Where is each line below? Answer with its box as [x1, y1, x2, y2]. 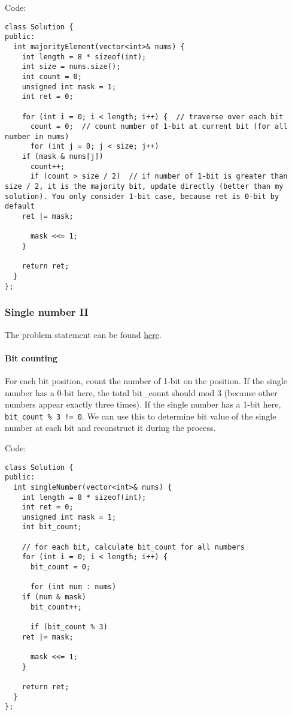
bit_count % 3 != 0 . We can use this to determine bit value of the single [5, 409, 276, 422]
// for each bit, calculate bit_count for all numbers [22, 542, 245, 551]
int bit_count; [22, 523, 82, 532]
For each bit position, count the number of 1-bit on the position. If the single [5, 374, 287, 387]
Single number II [5, 304, 89, 319]
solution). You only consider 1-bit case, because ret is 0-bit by [5, 192, 279, 201]
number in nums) [5, 132, 69, 141]
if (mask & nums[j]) [22, 152, 104, 161]
